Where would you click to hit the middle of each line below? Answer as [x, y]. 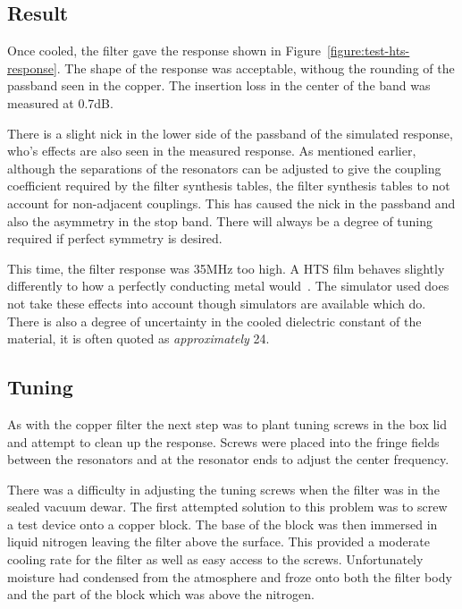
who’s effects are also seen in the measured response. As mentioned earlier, [212, 151]
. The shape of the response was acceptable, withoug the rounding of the [256, 68]
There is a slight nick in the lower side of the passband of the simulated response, [230, 133]
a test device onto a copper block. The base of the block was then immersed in [223, 524]
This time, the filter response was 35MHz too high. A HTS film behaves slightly [226, 268]
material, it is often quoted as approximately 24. [139, 338]
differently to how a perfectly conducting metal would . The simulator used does [228, 286]
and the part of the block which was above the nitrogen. [161, 594]
